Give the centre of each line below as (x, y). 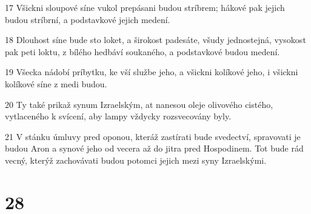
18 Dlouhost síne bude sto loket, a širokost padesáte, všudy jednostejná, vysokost (155, 40)
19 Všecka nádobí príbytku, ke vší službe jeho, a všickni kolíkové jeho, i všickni (152, 72)
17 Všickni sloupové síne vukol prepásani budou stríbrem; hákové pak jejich (145, 7)
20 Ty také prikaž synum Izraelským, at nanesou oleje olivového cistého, (139, 104)
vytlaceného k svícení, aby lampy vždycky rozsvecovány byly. (118, 116)
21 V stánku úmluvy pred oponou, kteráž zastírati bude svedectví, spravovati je (153, 136)
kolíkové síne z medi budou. (56, 83)
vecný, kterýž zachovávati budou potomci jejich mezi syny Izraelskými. (136, 160)
